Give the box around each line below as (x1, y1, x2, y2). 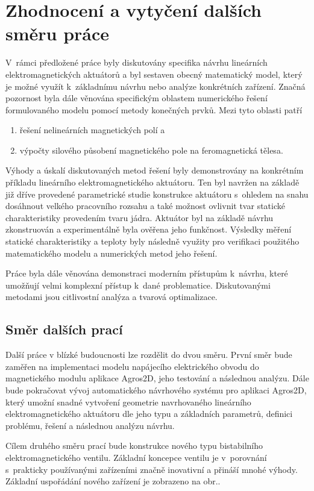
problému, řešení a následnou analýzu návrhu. (5, 419, 175, 431)
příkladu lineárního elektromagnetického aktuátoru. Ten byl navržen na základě (5, 176, 300, 189)
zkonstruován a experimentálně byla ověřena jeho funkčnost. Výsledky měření (5, 223, 292, 236)
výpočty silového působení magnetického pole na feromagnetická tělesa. (19, 143, 283, 156)
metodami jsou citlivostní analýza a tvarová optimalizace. (5, 290, 218, 303)
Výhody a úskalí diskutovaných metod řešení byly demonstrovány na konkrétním (5, 164, 304, 177)
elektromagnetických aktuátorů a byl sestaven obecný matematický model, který (5, 67, 303, 80)
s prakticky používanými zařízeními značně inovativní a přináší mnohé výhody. (5, 463, 298, 475)
